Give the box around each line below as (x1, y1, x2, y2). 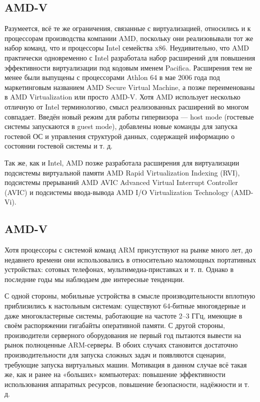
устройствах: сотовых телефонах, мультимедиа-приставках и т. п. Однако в (4, 264, 234, 274)
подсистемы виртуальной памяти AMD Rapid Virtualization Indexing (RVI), (4, 167, 240, 177)
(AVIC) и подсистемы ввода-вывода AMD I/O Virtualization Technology (4, 186, 229, 197)
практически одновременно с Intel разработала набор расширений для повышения (4, 52, 255, 62)
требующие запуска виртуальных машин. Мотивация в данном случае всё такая (4, 359, 247, 369)
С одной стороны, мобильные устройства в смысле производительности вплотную (4, 290, 255, 301)
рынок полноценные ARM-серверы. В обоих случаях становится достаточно (4, 339, 238, 350)
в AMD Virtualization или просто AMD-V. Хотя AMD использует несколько (4, 91, 240, 102)
